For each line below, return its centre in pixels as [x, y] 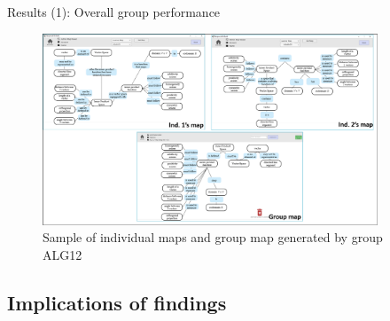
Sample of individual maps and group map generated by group [213, 237]
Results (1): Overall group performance [114, 12]
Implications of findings [117, 302]
